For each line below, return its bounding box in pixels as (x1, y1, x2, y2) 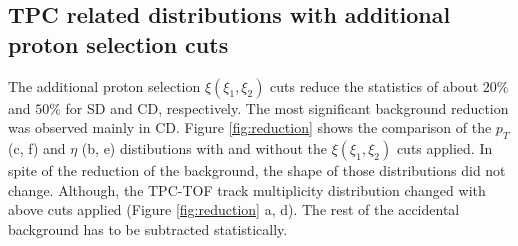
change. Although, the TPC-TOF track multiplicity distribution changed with (8, 179, 486, 200)
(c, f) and (8, 137, 66, 158)
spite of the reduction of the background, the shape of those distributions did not (8, 159, 506, 180)
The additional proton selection (8, 75, 201, 96)
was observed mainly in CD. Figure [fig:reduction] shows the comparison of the (8, 117, 492, 138)
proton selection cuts (8, 28, 229, 59)
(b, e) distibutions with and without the (81, 137, 328, 158)
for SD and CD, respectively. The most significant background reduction (65, 97, 509, 118)
